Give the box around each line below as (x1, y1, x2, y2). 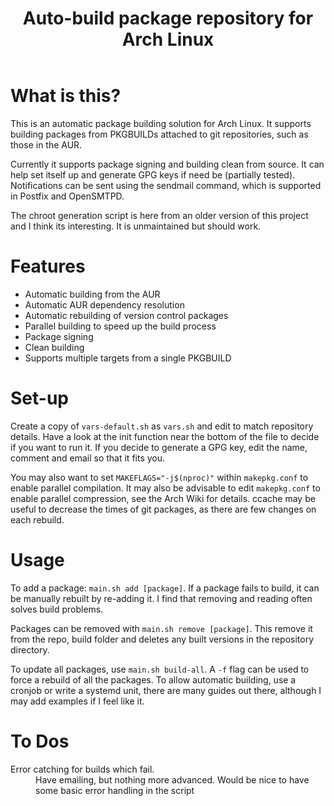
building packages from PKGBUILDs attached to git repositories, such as (10, 128, 309, 140)
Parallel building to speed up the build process (24, 320, 217, 332)
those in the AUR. (10, 138, 83, 151)
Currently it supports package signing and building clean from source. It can (10, 158, 325, 170)
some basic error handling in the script (35, 784, 195, 796)
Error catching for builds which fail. (10, 763, 155, 775)
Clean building (24, 341, 85, 353)
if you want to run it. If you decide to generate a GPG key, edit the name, (10, 441, 308, 453)
